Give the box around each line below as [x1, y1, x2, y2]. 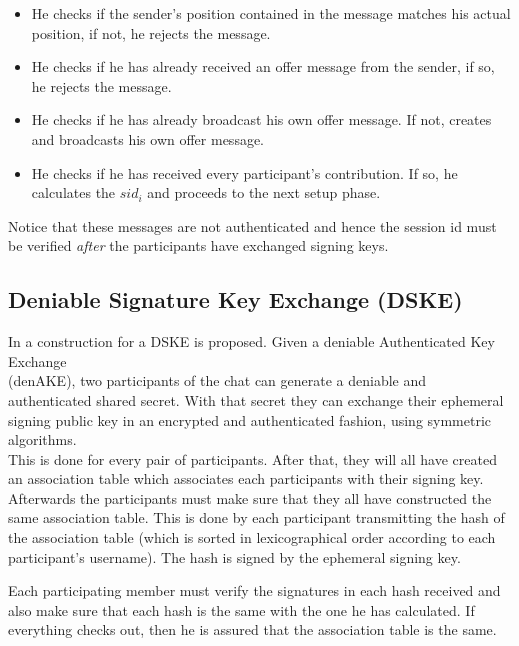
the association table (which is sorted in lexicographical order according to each [8, 527, 496, 548]
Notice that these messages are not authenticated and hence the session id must [8, 215, 497, 236]
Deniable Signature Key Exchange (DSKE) [8, 284, 463, 315]
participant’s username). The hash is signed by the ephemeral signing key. [8, 546, 461, 567]
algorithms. [8, 429, 77, 450]
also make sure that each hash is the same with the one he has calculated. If [8, 599, 475, 620]
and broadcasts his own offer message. [31, 128, 264, 149]
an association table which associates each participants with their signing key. [8, 468, 484, 489]
